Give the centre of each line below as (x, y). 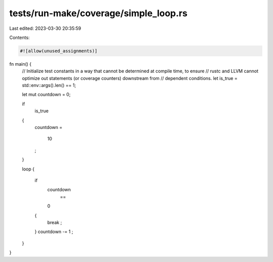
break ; (55, 222)
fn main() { (20, 64)
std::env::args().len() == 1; (49, 85)
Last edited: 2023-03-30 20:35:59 (45, 28)
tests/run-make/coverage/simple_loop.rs (98, 13)
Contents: (19, 37)
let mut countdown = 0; (46, 95)
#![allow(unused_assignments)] (59, 51)
